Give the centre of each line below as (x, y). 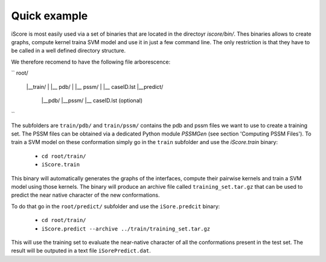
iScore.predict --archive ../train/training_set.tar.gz (126, 229)
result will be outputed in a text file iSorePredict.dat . (81, 251)
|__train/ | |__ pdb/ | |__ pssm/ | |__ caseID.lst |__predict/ (95, 87)
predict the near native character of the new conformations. (85, 195)
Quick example (50, 16)
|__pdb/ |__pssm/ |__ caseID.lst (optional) (92, 100)
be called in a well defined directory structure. (69, 51)
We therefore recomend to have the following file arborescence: (91, 62)
